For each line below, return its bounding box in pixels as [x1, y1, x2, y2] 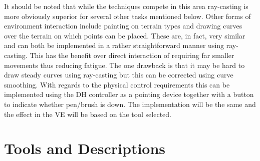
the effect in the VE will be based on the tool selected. [4, 108, 171, 119]
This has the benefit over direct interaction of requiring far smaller [30, 49, 234, 60]
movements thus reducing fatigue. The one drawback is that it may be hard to [4, 59, 245, 70]
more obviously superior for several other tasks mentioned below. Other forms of [4, 10, 251, 21]
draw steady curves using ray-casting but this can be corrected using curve [4, 69, 233, 80]
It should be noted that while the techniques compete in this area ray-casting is [4, 1, 248, 11]
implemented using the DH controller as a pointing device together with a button [4, 89, 254, 99]
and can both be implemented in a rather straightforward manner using [4, 40, 224, 50]
